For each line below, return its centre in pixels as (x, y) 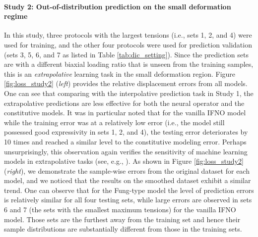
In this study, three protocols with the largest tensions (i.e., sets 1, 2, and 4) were (128, 35)
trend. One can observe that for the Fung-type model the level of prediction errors (129, 190)
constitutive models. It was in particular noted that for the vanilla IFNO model (125, 113)
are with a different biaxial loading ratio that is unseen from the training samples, (129, 64)
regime (16, 16)
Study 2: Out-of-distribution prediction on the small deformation (118, 6)
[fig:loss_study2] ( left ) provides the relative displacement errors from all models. (126, 83)
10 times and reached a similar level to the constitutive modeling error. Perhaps (125, 141)
